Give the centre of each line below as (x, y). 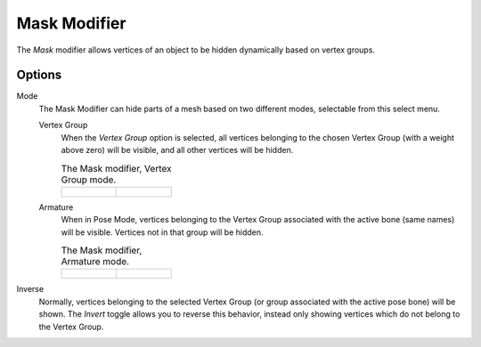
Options (39, 75)
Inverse (30, 289)
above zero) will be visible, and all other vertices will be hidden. (177, 150)
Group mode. (89, 180)
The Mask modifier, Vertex (116, 168)
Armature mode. (95, 262)
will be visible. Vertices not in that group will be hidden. (162, 232)
